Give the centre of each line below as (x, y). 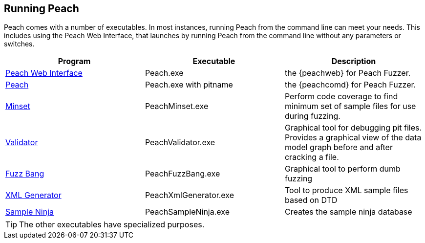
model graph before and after (339, 147)
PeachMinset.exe (177, 106)
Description (354, 61)
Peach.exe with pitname (189, 85)
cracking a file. (312, 157)
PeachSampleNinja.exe (187, 212)
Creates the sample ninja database (348, 212)
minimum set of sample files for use (350, 106)
